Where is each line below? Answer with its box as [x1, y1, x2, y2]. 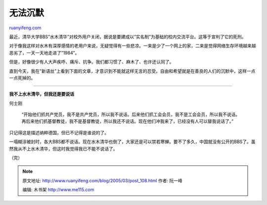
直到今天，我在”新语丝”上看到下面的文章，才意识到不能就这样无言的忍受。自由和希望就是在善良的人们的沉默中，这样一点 [9, 68, 256, 74]
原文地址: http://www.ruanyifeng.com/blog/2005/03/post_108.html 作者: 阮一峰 [22, 177, 182, 183]
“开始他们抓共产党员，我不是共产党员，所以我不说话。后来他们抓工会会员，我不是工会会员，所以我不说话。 [21, 111, 240, 117]
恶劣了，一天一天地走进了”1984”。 [9, 50, 80, 55]
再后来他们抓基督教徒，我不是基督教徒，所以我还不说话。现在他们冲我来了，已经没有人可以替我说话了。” [21, 118, 234, 124]
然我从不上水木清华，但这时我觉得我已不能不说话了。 [9, 146, 118, 152]
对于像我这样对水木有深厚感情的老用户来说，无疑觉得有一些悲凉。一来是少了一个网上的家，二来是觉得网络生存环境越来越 [9, 43, 256, 49]
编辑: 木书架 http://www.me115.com [22, 187, 94, 193]
